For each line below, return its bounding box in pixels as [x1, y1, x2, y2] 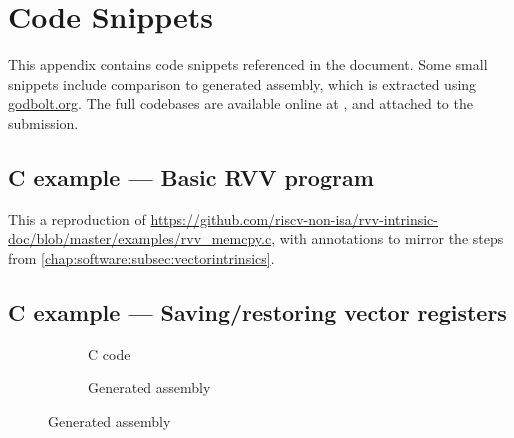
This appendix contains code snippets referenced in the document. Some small [8, 54, 488, 75]
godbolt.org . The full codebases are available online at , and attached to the [8, 93, 473, 114]
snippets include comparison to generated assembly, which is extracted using [8, 73, 477, 94]
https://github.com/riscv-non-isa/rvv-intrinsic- [150, 208, 438, 229]
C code [88, 343, 131, 364]
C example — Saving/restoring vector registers [8, 296, 507, 327]
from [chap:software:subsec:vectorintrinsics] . [8, 247, 275, 268]
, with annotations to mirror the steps [271, 228, 504, 249]
